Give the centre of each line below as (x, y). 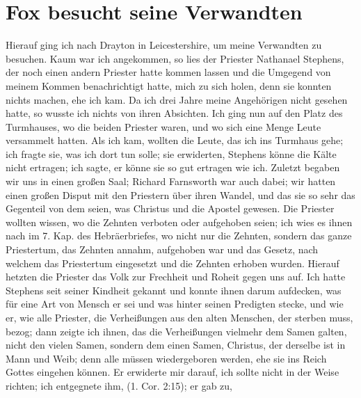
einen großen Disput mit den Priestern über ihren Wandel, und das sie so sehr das (180, 194)
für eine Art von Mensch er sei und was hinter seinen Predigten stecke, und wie (175, 304)
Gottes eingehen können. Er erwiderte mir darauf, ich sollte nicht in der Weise (173, 372)
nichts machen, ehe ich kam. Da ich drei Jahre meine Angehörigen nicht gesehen (177, 99)
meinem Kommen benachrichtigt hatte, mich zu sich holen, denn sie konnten (169, 85)
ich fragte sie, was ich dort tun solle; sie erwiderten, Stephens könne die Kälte (171, 153)
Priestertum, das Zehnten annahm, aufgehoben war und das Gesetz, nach (162, 249)
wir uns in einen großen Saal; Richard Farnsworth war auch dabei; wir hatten (171, 181)
